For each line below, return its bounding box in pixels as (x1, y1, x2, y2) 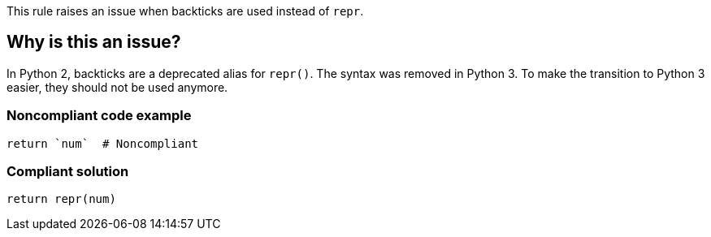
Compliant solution (7, 162, 129, 179)
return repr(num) (7, 192, 116, 206)
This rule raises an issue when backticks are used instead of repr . (7, 4, 364, 18)
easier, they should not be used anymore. (7, 80, 228, 94)
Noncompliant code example (7, 107, 192, 124)
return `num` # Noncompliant (7, 136, 199, 150)
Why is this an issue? (7, 32, 181, 53)
